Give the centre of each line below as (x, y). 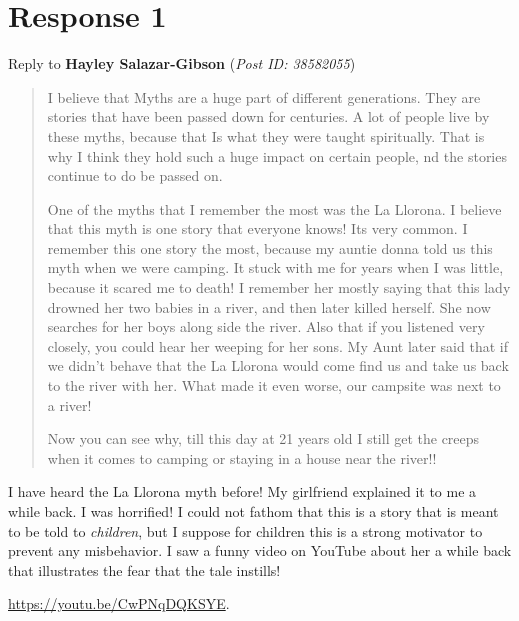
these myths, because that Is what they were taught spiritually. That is (266, 135)
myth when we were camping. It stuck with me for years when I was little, (275, 267)
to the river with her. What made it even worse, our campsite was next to (274, 385)
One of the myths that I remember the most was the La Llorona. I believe (274, 208)
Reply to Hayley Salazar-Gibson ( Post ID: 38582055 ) (182, 63)
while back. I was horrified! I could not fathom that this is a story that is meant (253, 511)
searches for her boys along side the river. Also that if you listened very (266, 326)
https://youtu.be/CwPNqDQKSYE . (119, 603)
